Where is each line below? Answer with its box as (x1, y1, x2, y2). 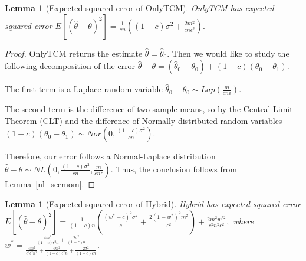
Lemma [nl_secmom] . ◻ (5, 177, 96, 190)
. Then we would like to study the (167, 47, 289, 59)
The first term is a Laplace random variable (5, 83, 163, 95)
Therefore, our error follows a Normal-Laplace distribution (5, 150, 216, 162)
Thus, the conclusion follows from (116, 162, 237, 175)
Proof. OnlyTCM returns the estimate (5, 47, 143, 59)
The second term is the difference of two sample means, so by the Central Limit (5, 103, 293, 115)
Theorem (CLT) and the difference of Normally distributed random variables (5, 114, 282, 126)
